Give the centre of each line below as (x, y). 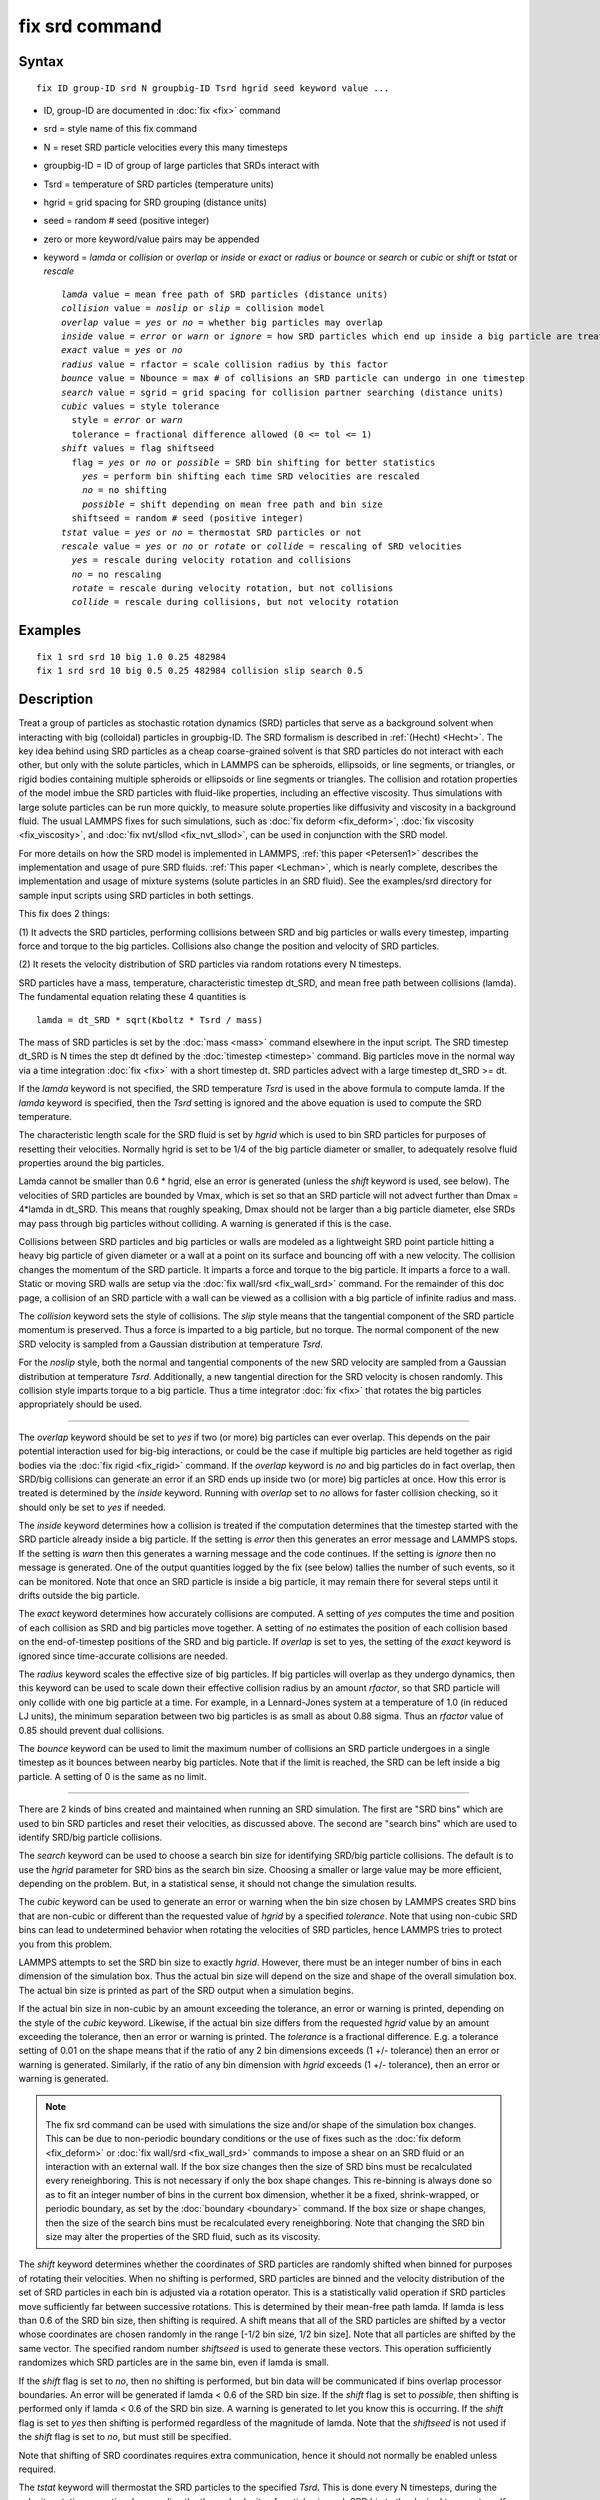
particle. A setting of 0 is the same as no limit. (112, 1776)
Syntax (41, 61)
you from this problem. (65, 1944)
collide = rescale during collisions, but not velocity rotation (235, 602)
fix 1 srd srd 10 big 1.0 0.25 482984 (131, 656)
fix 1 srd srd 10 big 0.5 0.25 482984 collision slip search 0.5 (200, 671)
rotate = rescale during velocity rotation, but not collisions (232, 588)
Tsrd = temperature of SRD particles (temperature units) (159, 184)
